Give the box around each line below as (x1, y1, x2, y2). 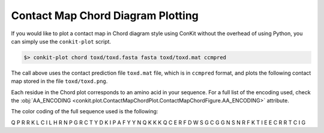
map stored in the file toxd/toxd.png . (11, 78, 108, 85)
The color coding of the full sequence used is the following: (11, 108, 158, 115)
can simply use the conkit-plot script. (11, 38, 111, 45)
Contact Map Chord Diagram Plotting (11, 9, 199, 22)
